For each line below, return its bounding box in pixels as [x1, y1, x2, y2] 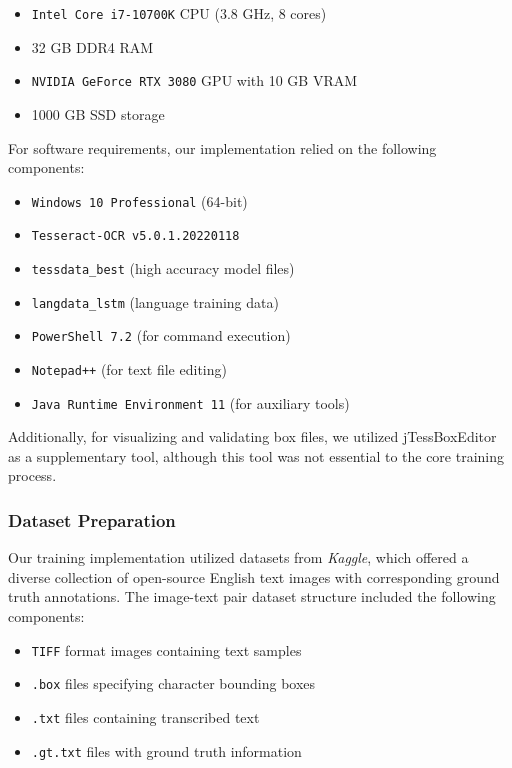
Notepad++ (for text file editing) [31, 358, 227, 379]
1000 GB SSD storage [31, 103, 165, 124]
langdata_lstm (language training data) [31, 291, 279, 312]
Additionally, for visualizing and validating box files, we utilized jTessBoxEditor [8, 426, 497, 447]
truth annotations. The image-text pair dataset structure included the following [8, 586, 496, 607]
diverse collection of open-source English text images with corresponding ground [8, 566, 500, 587]
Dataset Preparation [8, 507, 176, 532]
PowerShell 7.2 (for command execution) [31, 325, 291, 346]
